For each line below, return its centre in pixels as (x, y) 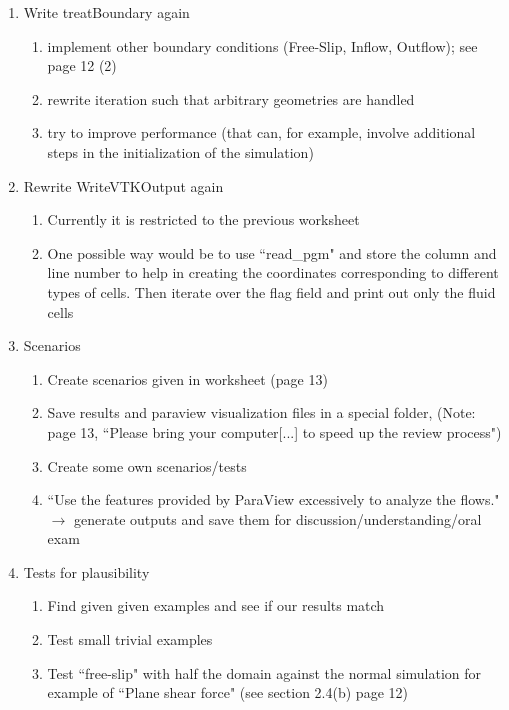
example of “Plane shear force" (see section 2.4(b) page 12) (227, 692)
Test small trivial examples (130, 639)
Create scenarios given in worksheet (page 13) (187, 378)
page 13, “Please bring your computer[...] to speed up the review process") (274, 431)
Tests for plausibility (86, 571)
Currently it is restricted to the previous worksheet (203, 219)
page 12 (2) (82, 65)
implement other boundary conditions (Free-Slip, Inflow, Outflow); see (262, 45)
